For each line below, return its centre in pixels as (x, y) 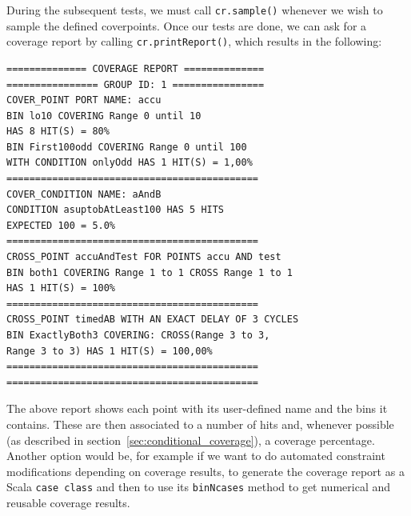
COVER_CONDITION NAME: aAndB (84, 194)
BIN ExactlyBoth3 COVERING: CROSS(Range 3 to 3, (138, 335)
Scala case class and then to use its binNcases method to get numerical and (198, 487)
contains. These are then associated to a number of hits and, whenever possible (200, 424)
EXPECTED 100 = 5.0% (61, 225)
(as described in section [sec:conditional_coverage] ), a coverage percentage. (191, 440)
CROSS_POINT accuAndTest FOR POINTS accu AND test (144, 257)
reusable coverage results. (68, 502)
